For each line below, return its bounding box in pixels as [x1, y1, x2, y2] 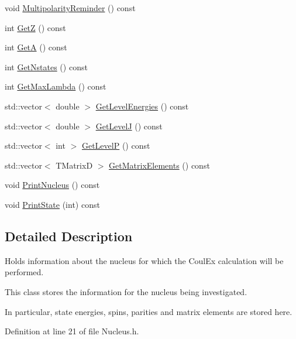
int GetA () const [5, 41, 67, 53]
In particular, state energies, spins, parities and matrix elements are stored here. [5, 305, 292, 317]
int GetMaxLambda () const [5, 80, 106, 93]
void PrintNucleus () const [5, 179, 100, 191]
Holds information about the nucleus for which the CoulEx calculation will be [5, 254, 284, 266]
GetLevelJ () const [95, 119, 163, 132]
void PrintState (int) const [5, 198, 100, 210]
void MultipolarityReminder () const [5, 2, 136, 13]
